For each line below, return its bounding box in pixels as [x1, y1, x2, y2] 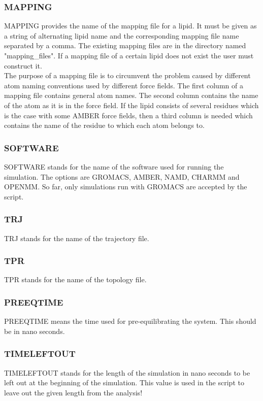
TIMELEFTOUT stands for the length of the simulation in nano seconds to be [4, 367, 250, 378]
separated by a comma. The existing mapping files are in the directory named [4, 40, 246, 51]
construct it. [4, 60, 42, 71]
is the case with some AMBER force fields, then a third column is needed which [4, 110, 253, 120]
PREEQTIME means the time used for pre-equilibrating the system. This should [4, 316, 256, 326]
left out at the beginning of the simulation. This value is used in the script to [4, 377, 244, 388]
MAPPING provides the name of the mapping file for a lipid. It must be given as [4, 20, 257, 31]
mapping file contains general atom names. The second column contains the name [4, 90, 258, 101]
